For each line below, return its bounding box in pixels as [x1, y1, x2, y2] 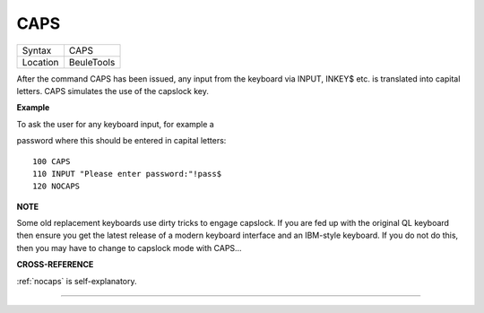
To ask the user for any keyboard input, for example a [16, 118, 214, 129]
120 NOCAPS [32, 181, 81, 192]
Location [22, 56, 59, 68]
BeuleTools [68, 56, 116, 68]
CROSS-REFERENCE [16, 259, 94, 270]
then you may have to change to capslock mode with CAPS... [16, 242, 242, 253]
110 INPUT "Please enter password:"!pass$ [32, 169, 222, 178]
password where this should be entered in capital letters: [16, 135, 227, 146]
